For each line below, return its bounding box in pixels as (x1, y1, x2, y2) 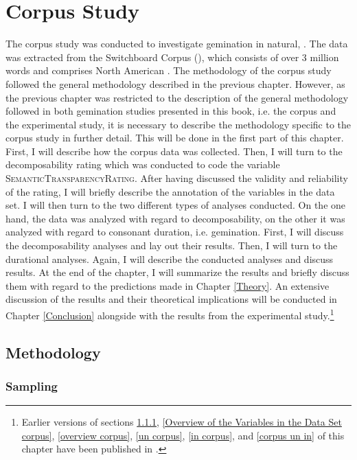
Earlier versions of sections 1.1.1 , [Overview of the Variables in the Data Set (21, 415, 342, 429)
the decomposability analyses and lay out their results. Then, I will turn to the (5, 238, 338, 253)
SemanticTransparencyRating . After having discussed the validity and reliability (5, 171, 348, 185)
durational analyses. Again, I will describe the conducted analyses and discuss (5, 251, 334, 266)
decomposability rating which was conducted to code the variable (5, 157, 280, 172)
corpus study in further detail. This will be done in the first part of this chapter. (5, 130, 344, 145)
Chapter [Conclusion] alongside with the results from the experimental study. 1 (5, 306, 334, 322)
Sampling (5, 377, 58, 394)
